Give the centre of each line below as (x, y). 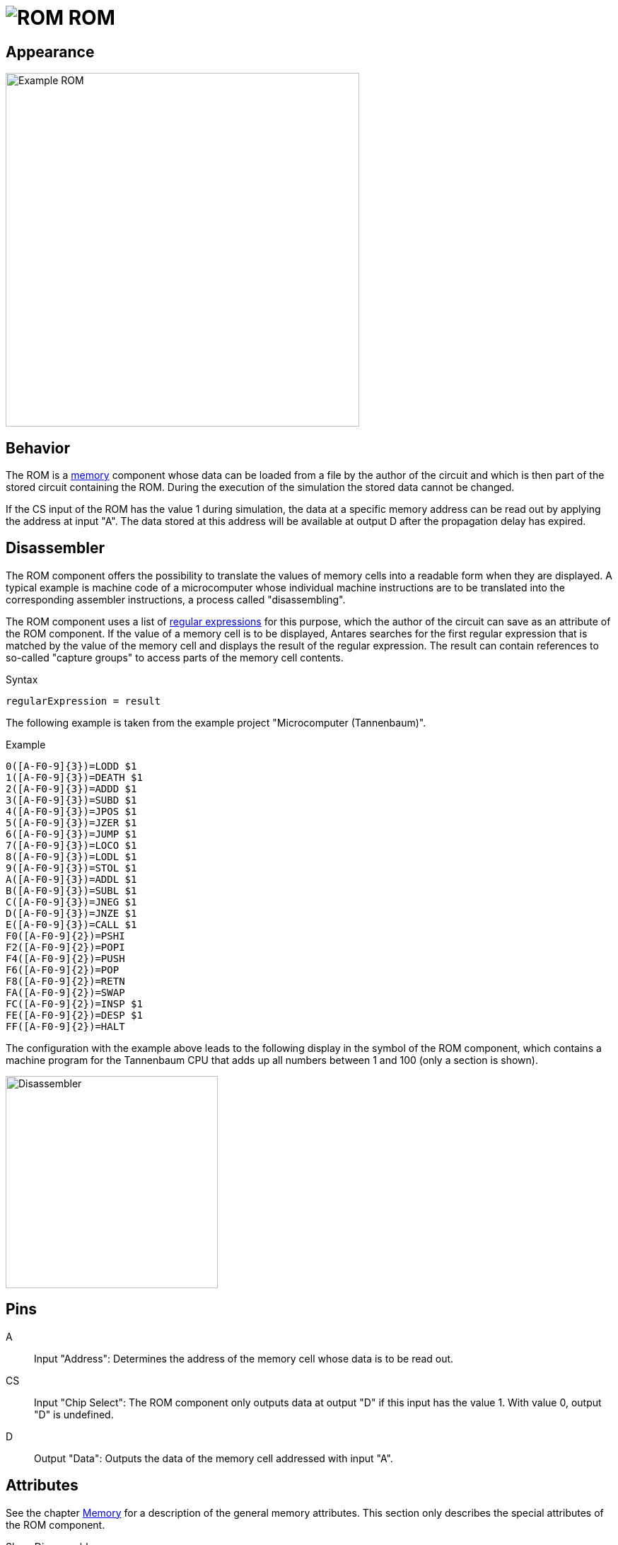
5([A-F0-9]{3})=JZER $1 (71, 822)
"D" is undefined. (74, 1414)
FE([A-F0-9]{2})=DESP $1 (74, 1015)
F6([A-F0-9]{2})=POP (63, 970)
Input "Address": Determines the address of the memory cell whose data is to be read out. (244, 1358)
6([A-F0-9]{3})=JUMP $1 (71, 834)
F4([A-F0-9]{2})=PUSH (65, 958)
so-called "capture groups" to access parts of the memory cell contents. (175, 657)
